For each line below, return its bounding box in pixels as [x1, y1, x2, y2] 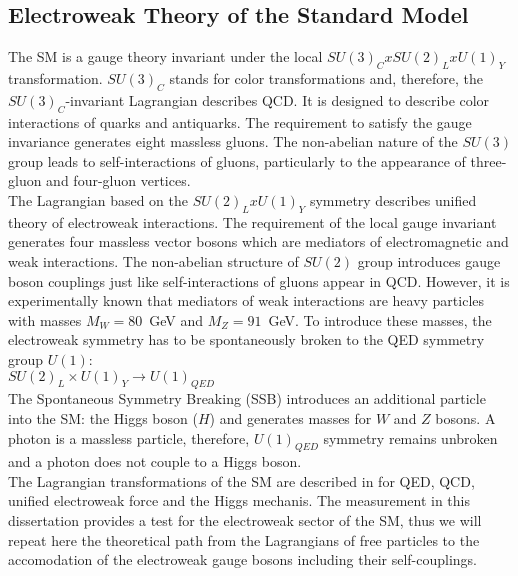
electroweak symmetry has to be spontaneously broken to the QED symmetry [8, 329, 485, 350]
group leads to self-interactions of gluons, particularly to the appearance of [8, 150, 466, 171]
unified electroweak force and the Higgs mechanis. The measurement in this [8, 490, 470, 511]
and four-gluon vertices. [46, 170, 191, 191]
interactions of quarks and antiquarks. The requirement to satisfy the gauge [8, 111, 472, 132]
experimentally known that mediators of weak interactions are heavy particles [8, 290, 485, 311]
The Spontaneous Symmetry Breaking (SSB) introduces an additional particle [8, 388, 486, 409]
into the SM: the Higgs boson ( [8, 407, 198, 428]
